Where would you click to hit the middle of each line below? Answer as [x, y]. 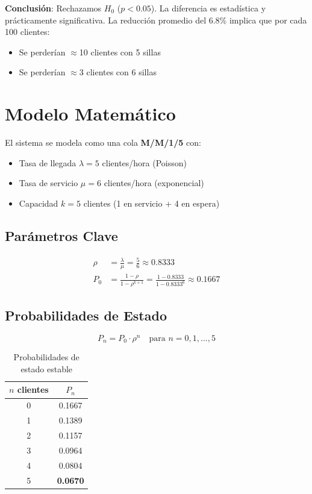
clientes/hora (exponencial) [154, 183]
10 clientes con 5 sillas [120, 52]
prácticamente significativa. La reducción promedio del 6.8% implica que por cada [156, 20]
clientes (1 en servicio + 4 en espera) [151, 203]
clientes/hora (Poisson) [144, 162]
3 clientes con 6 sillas [118, 72]
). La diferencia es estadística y [208, 8]
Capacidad [39, 203]
